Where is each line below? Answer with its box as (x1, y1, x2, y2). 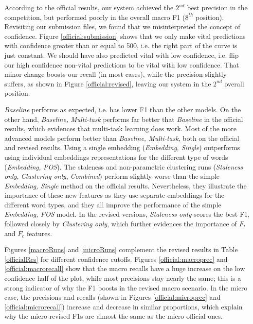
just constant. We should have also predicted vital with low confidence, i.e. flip (4, 50, 239, 60)
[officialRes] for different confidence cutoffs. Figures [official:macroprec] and (4, 254, 228, 264)
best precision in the (187, 2, 248, 12)
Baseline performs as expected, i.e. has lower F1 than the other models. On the (4, 104, 241, 114)
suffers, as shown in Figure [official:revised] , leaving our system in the (4, 78, 211, 88)
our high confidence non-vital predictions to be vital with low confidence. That (4, 59, 239, 69)
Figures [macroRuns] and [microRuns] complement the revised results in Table (4, 244, 238, 255)
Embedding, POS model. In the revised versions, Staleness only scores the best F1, (4, 209, 250, 219)
